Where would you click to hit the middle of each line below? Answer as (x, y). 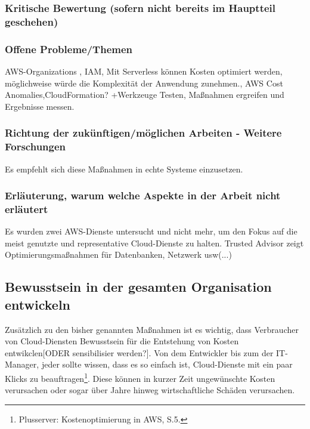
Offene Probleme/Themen (69, 49)
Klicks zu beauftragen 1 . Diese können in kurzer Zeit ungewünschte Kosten (140, 377)
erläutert (27, 209)
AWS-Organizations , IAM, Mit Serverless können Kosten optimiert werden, (144, 71)
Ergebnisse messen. (40, 106)
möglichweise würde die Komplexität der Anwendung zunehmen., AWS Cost (144, 83)
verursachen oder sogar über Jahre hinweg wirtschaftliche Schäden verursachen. (150, 390)
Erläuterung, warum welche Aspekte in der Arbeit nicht (143, 195)
